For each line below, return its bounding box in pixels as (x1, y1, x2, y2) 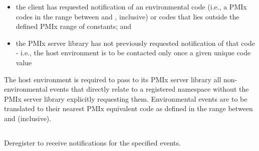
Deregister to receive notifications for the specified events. (4, 137, 181, 148)
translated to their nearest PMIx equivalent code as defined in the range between (4, 103, 253, 114)
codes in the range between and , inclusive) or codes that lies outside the (16, 11, 239, 21)
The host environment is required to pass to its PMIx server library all (4, 74, 221, 84)
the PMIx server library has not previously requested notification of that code (16, 37, 255, 48)
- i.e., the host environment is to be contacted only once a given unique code (16, 47, 251, 58)
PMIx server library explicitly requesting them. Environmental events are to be (4, 93, 247, 104)
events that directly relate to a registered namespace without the (50, 84, 249, 94)
